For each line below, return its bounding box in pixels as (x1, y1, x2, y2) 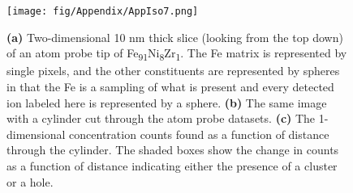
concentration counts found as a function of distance (69, 125, 329, 142)
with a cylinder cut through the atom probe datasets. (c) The (6, 110, 316, 127)
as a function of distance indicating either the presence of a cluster (6, 157, 338, 174)
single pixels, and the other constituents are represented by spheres (6, 62, 340, 79)
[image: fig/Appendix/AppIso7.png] (6, 6, 199, 17)
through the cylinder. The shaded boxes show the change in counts (6, 141, 339, 158)
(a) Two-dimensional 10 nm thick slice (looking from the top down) (6, 28, 343, 45)
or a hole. (6, 173, 54, 190)
